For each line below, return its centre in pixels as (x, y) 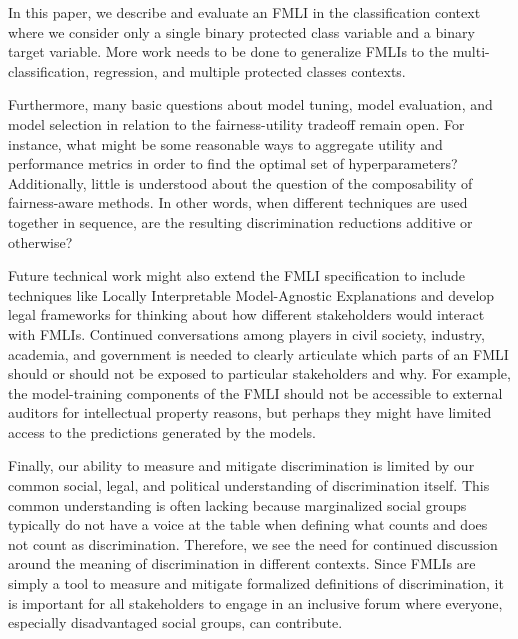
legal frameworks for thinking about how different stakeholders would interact (246, 314)
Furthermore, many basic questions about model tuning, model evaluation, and (250, 104)
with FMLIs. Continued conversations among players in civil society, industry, (246, 333)
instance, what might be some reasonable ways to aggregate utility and (225, 143)
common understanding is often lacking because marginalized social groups (237, 504)
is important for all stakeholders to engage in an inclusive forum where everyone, (255, 602)
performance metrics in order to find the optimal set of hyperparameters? (233, 163)
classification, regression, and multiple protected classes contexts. (207, 70)
